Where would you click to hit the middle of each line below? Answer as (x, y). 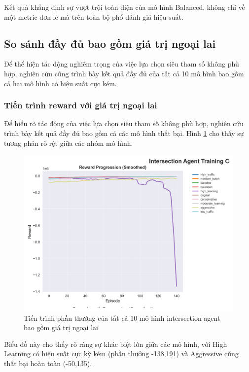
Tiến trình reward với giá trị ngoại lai (81, 105)
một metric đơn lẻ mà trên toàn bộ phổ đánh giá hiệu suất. (94, 17)
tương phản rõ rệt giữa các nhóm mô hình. (69, 143)
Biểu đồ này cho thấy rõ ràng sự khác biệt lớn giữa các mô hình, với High (116, 344)
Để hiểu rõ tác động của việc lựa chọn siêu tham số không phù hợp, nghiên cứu (124, 123)
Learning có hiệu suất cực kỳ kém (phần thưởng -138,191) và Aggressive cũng (121, 354)
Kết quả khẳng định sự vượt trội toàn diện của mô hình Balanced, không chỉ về (124, 7)
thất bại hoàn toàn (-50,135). (48, 363)
